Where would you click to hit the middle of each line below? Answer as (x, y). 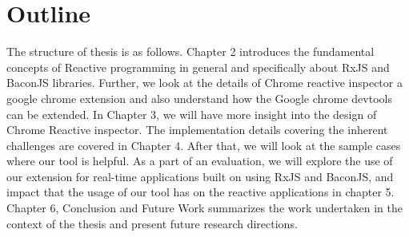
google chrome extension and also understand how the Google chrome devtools (199, 98)
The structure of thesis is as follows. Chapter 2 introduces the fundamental (190, 51)
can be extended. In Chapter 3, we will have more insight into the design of (192, 114)
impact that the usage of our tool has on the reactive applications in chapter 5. (200, 192)
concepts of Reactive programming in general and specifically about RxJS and (198, 67)
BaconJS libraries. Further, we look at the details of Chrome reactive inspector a (204, 83)
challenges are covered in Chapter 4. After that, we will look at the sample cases (204, 145)
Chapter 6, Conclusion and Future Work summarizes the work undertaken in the (204, 208)
